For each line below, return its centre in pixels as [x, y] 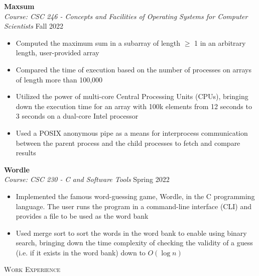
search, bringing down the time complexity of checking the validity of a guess [134, 243]
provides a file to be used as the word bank [82, 216]
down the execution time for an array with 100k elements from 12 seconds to [134, 106]
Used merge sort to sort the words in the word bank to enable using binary [131, 233]
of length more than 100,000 [59, 79]
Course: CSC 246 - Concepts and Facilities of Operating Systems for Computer [126, 16]
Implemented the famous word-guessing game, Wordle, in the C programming [135, 196]
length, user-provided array [57, 53]
